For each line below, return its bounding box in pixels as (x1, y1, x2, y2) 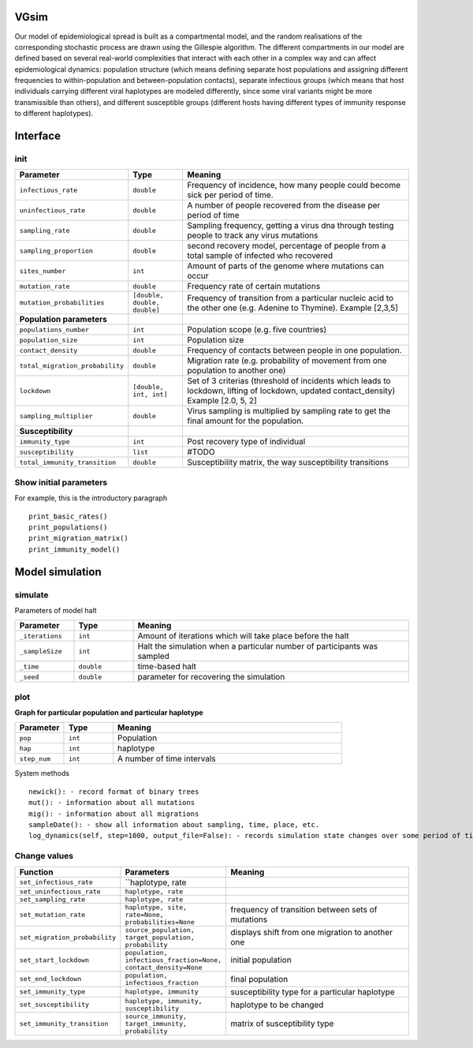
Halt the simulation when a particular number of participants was (137, 641, 378, 652)
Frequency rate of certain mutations (186, 281, 321, 292)
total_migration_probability (19, 361, 125, 370)
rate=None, (125, 910, 165, 919)
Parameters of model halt (14, 605, 98, 615)
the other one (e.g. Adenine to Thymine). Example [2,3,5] (186, 302, 398, 313)
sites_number (19, 267, 66, 275)
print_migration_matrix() (28, 533, 129, 543)
